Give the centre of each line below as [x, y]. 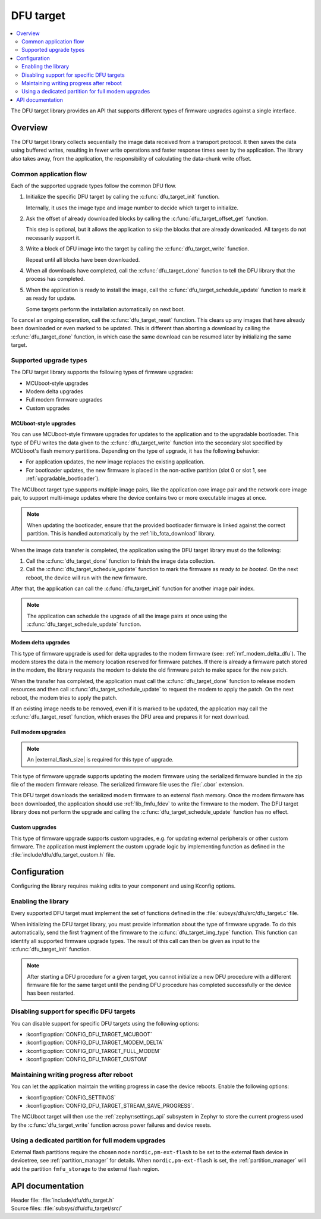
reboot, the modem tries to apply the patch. [64, 698]
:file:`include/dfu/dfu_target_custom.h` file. [63, 855]
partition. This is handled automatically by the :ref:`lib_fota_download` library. [121, 534]
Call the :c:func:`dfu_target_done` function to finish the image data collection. [120, 561]
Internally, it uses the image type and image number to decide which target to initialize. [132, 208]
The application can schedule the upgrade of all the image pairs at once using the [127, 616]
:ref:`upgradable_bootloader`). [63, 478]
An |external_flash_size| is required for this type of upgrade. [100, 760]
